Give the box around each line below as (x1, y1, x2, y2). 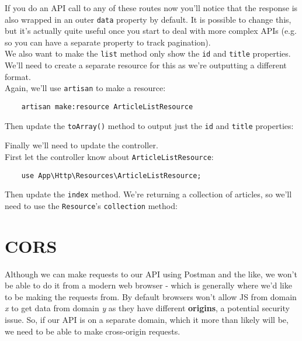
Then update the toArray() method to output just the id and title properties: (5, 119, 294, 131)
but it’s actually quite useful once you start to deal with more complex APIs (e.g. (5, 25, 297, 37)
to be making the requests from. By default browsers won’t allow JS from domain (5, 290, 297, 302)
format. (5, 70, 31, 82)
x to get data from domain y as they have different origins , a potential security (5, 302, 290, 314)
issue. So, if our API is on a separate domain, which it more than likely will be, (5, 313, 289, 325)
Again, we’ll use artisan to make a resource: (5, 82, 166, 94)
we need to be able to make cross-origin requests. (5, 325, 180, 337)
